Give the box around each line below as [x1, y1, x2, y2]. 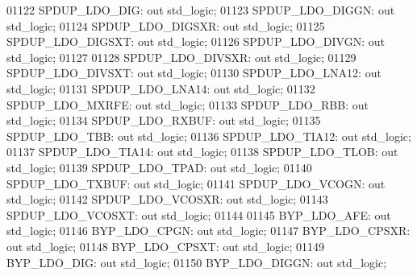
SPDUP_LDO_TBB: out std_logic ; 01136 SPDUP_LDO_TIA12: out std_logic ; [6, 127, 411, 144]
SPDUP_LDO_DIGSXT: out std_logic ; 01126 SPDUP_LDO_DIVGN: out [6, 33, 385, 50]
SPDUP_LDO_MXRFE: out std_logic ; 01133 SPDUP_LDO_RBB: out [6, 96, 369, 113]
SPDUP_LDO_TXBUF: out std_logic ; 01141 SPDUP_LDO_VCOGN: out [6, 175, 386, 192]
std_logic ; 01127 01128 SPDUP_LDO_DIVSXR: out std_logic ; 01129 [6, 48, 357, 65]
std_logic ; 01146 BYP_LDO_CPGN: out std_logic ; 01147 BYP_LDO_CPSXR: [6, 222, 411, 239]
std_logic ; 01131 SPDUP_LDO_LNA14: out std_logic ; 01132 [6, 80, 315, 97]
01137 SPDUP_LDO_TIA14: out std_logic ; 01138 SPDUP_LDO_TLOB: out [6, 143, 398, 160]
